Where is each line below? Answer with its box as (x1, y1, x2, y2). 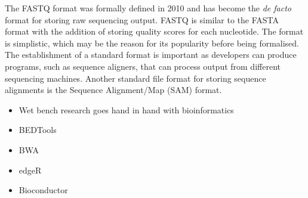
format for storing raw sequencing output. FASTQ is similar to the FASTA (5, 13, 279, 26)
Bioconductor (19, 184, 68, 196)
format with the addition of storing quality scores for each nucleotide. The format (5, 25, 304, 38)
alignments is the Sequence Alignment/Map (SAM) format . (5, 83, 222, 96)
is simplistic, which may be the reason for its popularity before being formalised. (5, 36, 300, 49)
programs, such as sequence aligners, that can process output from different (5, 60, 281, 72)
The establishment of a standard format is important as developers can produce (5, 48, 297, 61)
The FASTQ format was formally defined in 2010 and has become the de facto (5, 2, 292, 14)
